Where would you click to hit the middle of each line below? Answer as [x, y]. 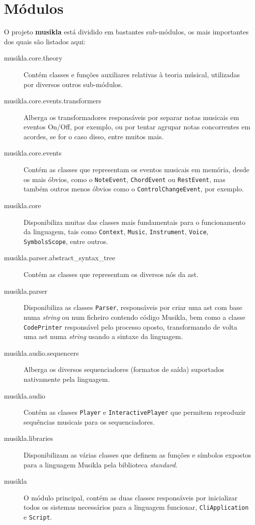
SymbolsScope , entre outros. [66, 241]
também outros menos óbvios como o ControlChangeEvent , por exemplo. [134, 189]
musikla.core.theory [33, 58]
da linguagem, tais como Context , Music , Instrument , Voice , [116, 232]
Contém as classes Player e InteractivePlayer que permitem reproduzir [135, 412]
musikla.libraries [28, 438]
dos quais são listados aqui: [45, 41]
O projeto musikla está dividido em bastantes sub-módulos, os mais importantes [126, 32]
